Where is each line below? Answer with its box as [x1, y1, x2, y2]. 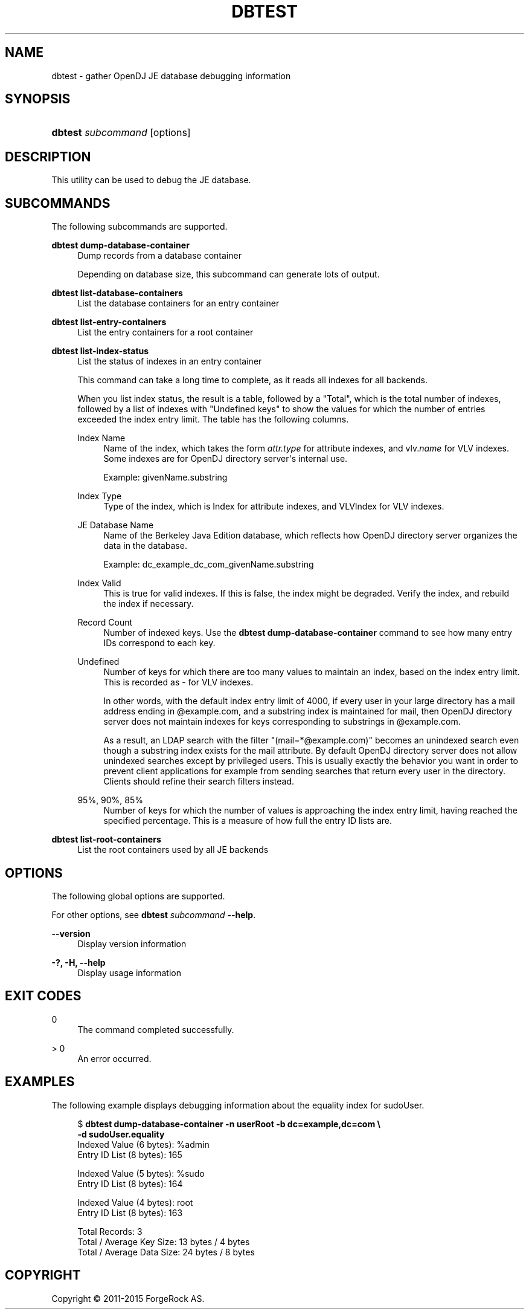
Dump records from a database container [77, 250, 242, 261]
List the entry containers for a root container [77, 327, 254, 338]
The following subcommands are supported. [51, 221, 228, 232]
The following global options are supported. [51, 890, 225, 901]
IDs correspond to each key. [103, 638, 216, 649]
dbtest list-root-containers [51, 834, 161, 845]
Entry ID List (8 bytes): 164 [77, 1178, 183, 1189]
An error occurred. [77, 1053, 152, 1064]
